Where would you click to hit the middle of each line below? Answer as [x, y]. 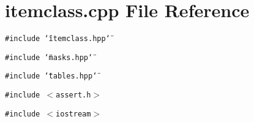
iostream [73, 114]
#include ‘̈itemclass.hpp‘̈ [58, 39]
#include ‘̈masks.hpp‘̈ [49, 57]
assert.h [73, 95]
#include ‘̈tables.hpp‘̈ [51, 76]
